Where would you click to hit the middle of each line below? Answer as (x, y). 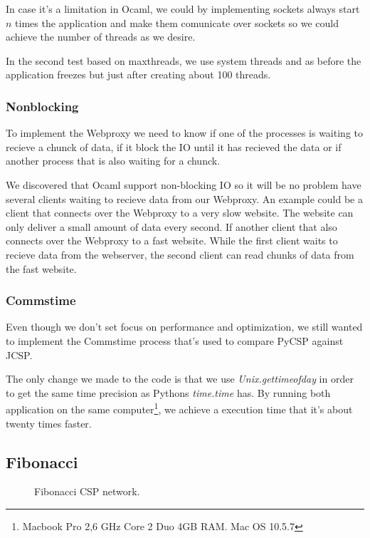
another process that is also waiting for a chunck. (113, 161)
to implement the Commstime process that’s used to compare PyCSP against (175, 340)
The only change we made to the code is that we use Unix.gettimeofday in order (180, 379)
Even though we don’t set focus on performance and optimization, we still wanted (184, 327)
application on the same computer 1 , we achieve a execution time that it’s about (179, 408)
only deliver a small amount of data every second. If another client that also (171, 226)
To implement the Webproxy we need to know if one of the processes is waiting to (184, 133)
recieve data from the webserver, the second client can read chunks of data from (180, 254)
